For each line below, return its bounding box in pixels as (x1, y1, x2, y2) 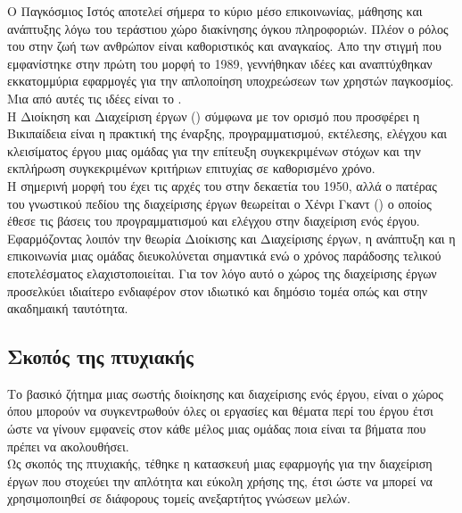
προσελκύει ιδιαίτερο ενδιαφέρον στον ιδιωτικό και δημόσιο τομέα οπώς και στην (7, 281, 428, 300)
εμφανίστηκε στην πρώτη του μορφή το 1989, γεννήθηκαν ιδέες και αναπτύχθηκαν (7, 54, 433, 72)
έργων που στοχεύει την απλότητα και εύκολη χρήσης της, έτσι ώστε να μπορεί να (7, 471, 433, 490)
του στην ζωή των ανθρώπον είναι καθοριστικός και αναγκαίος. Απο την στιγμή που (7, 37, 441, 55)
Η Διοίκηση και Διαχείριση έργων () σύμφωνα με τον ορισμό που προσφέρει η (7, 106, 420, 125)
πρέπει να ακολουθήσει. (7, 436, 129, 455)
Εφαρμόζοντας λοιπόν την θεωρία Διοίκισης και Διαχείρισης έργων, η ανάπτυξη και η (7, 228, 456, 247)
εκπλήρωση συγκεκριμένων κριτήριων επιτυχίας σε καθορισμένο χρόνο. (7, 159, 375, 178)
